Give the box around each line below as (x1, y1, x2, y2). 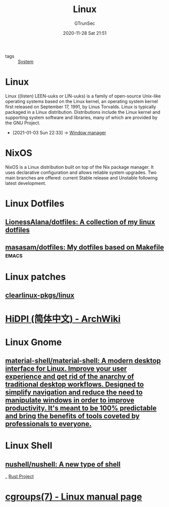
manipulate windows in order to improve (5, 396, 135, 405)
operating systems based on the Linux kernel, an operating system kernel (5, 98, 158, 104)
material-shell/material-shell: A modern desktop (5, 356, 161, 365)
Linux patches (5, 271, 66, 283)
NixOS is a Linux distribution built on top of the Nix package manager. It (5, 164, 154, 170)
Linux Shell (5, 440, 52, 451)
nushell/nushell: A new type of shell (5, 460, 121, 469)
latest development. (5, 180, 46, 186)
